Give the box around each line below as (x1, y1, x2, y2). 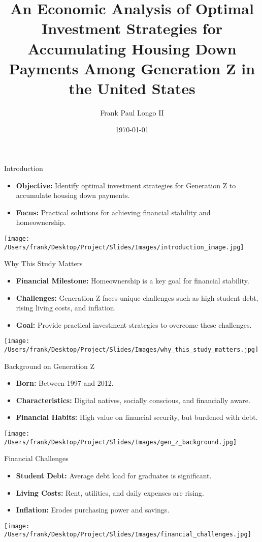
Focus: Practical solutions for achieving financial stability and (16, 207, 211, 217)
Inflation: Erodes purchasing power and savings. (16, 504, 170, 515)
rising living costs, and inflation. (16, 302, 116, 313)
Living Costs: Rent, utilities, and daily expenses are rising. (16, 487, 204, 498)
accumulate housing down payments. (16, 190, 130, 201)
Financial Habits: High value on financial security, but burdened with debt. (16, 412, 258, 422)
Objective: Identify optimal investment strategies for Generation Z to (16, 180, 236, 190)
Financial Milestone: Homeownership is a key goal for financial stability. (16, 275, 249, 286)
